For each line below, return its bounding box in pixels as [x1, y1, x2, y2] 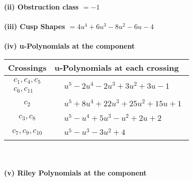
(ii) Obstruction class [4, 2, 79, 12]
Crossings [8, 61, 47, 73]
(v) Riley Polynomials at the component [4, 167, 147, 177]
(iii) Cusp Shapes [4, 21, 65, 32]
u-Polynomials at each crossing [54, 61, 179, 73]
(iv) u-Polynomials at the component [4, 41, 135, 51]
